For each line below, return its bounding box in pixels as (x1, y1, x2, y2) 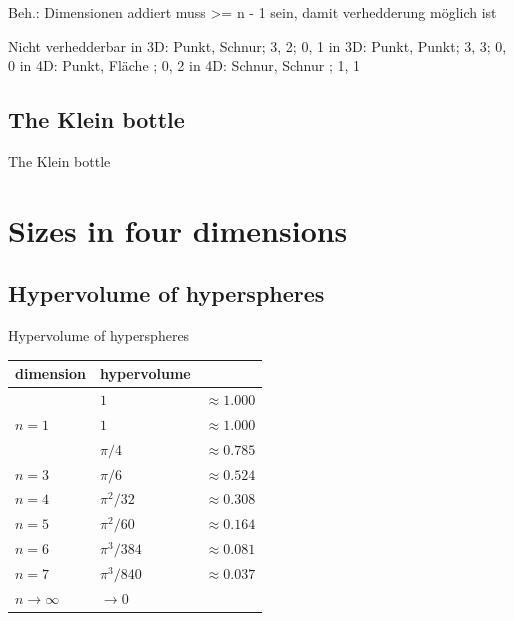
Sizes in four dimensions (8, 209, 348, 250)
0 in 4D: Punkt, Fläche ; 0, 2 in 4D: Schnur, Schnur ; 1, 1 (8, 55, 361, 76)
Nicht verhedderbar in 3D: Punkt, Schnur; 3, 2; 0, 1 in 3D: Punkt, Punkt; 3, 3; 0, (8, 35, 507, 56)
